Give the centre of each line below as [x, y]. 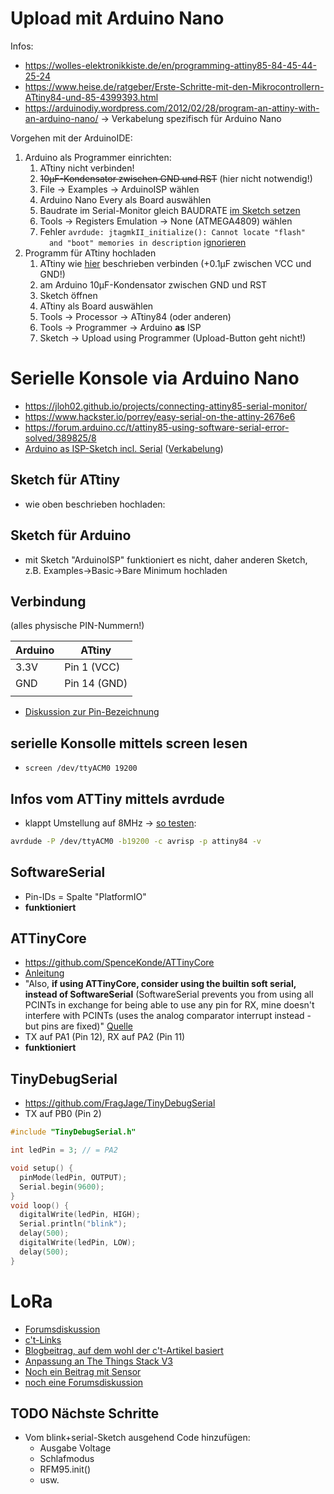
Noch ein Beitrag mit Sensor [83, 1371]
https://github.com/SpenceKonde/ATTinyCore [119, 963]
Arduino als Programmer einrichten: [98, 157]
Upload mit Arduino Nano [117, 18]
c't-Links [43, 1339]
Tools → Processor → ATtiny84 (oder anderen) [135, 316]
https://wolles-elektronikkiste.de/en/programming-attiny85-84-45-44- [170, 65]
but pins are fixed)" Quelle [79, 1026]
